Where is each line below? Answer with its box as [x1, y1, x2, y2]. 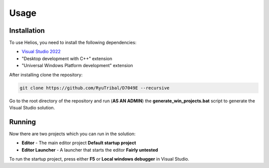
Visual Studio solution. [9, 104, 55, 110]
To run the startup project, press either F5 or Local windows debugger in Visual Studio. [9, 156, 189, 162]
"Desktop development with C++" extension [21, 55, 112, 62]
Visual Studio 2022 [21, 49, 61, 55]
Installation [9, 26, 45, 35]
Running [9, 117, 36, 126]
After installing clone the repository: [9, 72, 83, 78]
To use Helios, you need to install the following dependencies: [9, 40, 136, 46]
